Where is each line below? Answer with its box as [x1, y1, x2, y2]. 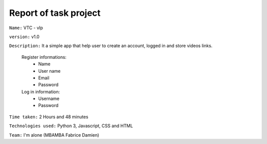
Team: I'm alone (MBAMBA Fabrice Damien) [9, 132, 99, 138]
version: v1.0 [9, 34, 40, 40]
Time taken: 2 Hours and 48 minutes [9, 114, 89, 120]
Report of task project [9, 7, 101, 18]
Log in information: [21, 89, 60, 95]
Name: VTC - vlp [9, 25, 43, 31]
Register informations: [21, 54, 67, 60]
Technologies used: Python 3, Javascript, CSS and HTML [9, 123, 133, 129]
